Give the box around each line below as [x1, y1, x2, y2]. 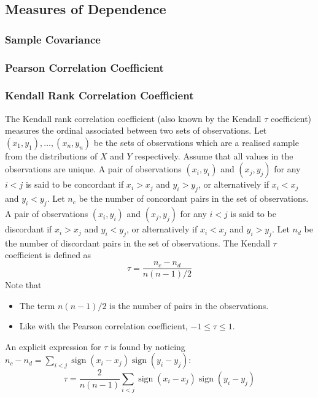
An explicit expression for [5, 340, 101, 353]
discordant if [5, 223, 52, 235]
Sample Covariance [5, 31, 101, 47]
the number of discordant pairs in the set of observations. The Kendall [5, 236, 270, 249]
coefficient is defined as [5, 248, 91, 261]
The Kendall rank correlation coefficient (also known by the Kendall [5, 112, 262, 124]
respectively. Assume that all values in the [134, 149, 293, 162]
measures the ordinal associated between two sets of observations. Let [5, 124, 267, 137]
